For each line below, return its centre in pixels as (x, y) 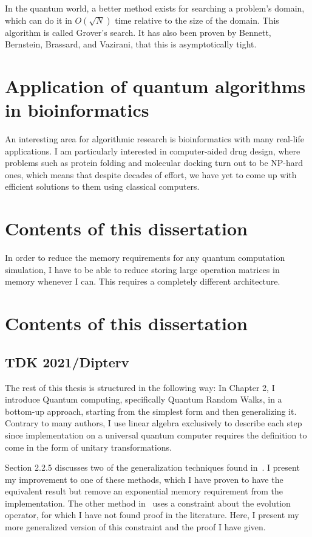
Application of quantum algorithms (155, 85)
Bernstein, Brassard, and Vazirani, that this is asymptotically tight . (131, 44)
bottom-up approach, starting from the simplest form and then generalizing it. (151, 411)
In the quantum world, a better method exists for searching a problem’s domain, (155, 8)
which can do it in (39, 20)
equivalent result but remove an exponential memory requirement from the (144, 491)
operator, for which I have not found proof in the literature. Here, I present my (152, 515)
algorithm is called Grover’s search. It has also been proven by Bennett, (138, 32)
